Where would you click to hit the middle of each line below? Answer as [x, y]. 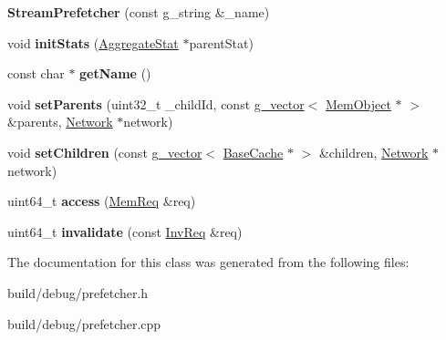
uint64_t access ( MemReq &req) [102, 201]
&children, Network [373, 152]
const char [36, 73]
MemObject [358, 103]
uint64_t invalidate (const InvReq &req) [125, 231]
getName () [115, 73]
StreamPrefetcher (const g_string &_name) [139, 12]
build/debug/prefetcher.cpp [84, 323]
